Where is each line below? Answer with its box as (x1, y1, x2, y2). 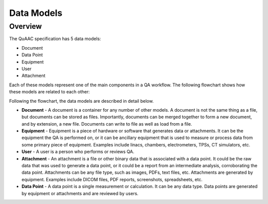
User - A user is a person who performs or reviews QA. (21, 149, 134, 155)
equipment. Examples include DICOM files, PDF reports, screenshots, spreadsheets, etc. (21, 176, 203, 182)
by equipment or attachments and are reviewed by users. (21, 190, 138, 196)
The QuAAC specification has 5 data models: (9, 36, 101, 42)
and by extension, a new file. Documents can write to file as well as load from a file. (21, 121, 192, 127)
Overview (9, 22, 42, 31)
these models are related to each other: (9, 89, 90, 95)
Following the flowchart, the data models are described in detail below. (9, 98, 154, 104)
